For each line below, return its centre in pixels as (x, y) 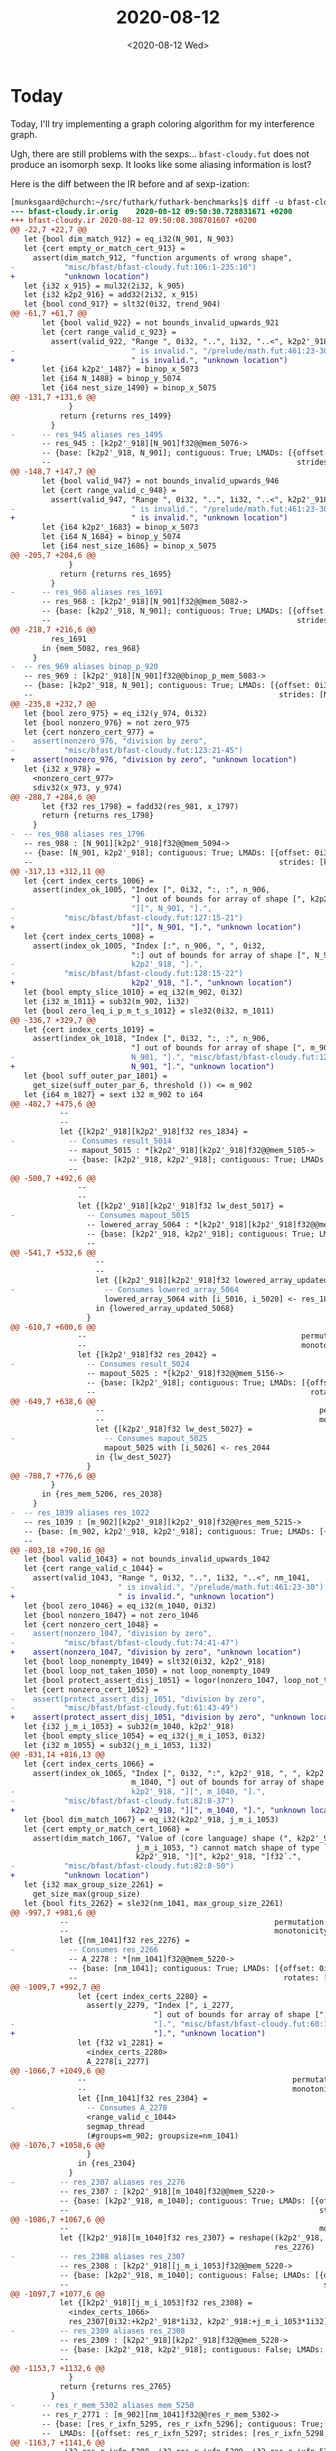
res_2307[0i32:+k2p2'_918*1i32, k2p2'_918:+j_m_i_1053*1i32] (198, 2322)
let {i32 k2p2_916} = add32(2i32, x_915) (111, 295)
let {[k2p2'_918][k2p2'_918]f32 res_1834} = (153, 1132)
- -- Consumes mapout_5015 (100, 1216)
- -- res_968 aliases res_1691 (86, 592)
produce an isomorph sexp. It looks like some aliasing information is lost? (161, 164)
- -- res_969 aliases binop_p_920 (84, 667)
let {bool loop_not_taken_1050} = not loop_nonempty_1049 (147, 1671)
